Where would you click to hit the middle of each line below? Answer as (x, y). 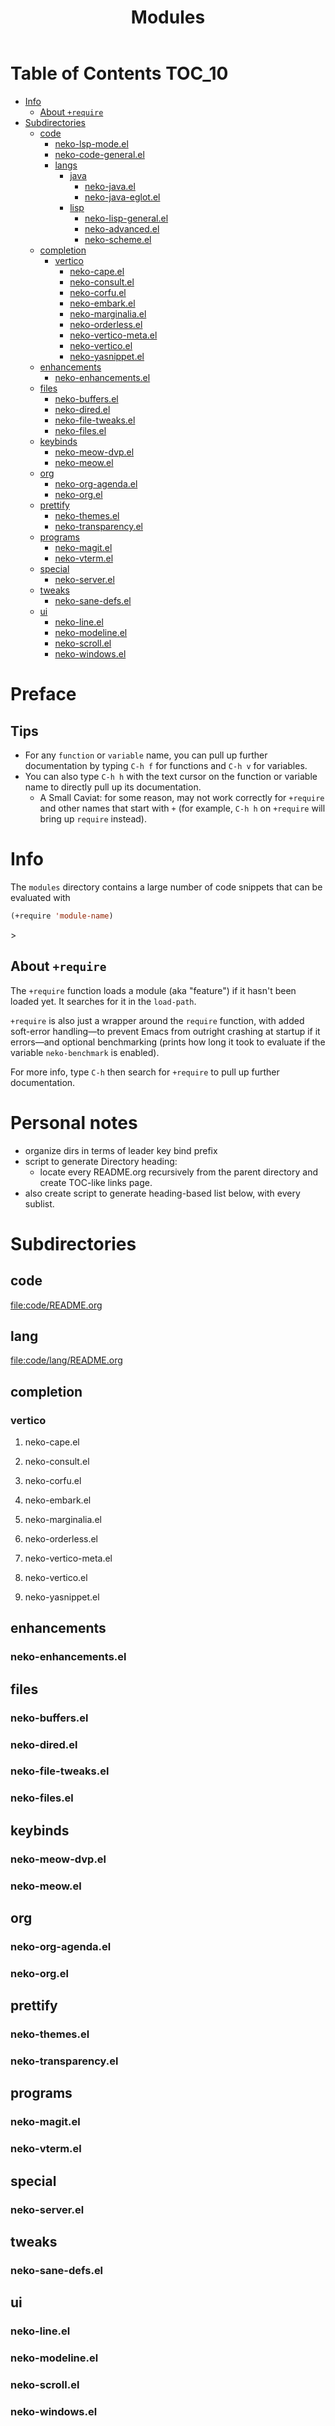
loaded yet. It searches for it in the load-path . (103, 1001)
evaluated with (40, 897)
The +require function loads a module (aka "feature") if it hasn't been (153, 990)
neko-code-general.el (99, 154)
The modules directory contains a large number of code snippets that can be (166, 887)
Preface (43, 694)
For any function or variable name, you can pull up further (146, 755)
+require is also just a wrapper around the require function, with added (157, 1020)
